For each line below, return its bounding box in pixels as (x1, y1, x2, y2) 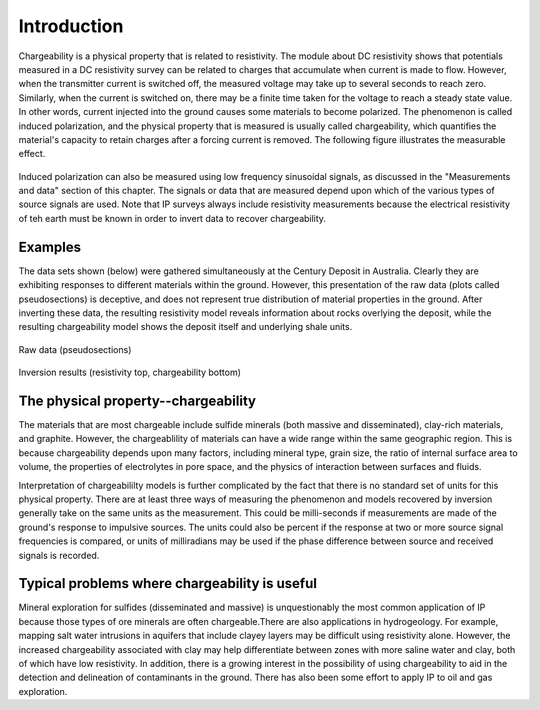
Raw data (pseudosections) (18, 343, 132, 355)
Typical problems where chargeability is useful (18, 575, 317, 592)
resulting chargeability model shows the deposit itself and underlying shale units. (18, 321, 353, 333)
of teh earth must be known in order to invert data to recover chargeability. (18, 212, 327, 224)
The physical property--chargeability (18, 392, 257, 409)
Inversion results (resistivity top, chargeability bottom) (18, 366, 242, 379)
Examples (18, 238, 82, 255)
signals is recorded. (18, 549, 100, 561)
